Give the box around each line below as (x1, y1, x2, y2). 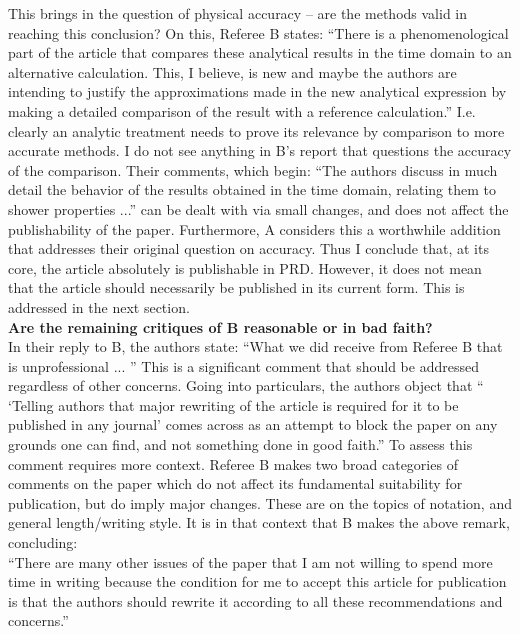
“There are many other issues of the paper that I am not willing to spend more (8, 551, 493, 572)
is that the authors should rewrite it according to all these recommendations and (8, 590, 503, 611)
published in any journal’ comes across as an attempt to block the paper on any (8, 414, 498, 435)
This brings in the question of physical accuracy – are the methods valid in (8, 3, 468, 23)
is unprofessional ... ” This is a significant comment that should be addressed (8, 355, 479, 376)
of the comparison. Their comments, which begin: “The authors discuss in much (8, 159, 498, 180)
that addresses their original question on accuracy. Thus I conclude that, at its (8, 238, 489, 259)
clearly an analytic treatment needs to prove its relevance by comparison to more (8, 120, 505, 141)
